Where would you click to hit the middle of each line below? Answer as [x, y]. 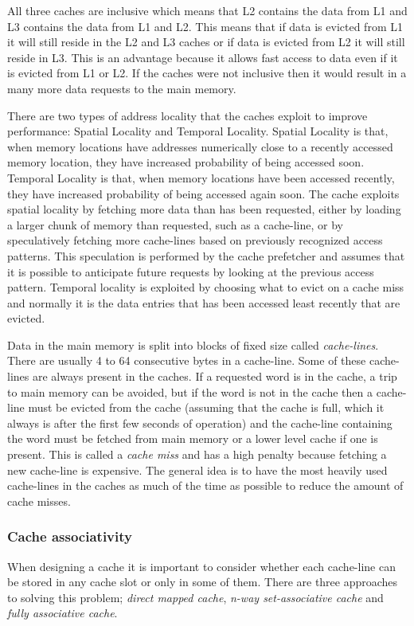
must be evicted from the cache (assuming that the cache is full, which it [206, 407]
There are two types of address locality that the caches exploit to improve [187, 115]
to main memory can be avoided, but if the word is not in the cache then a [190, 391]
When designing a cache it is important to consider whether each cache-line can [201, 566]
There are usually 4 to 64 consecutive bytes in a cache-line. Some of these [187, 360]
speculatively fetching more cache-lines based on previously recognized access [195, 240]
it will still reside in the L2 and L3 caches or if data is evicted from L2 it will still [206, 42]
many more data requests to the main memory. [122, 88]
